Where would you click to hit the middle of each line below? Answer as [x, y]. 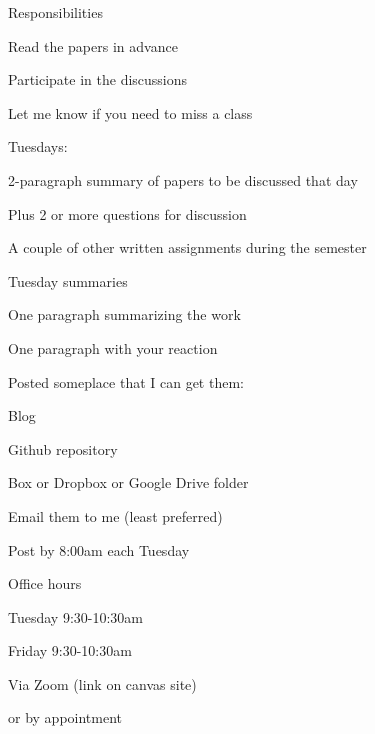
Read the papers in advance [93, 45]
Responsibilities [55, 12]
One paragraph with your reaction [113, 347]
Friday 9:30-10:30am [70, 650]
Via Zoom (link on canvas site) [102, 683]
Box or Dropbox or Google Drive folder [128, 482]
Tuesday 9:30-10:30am [76, 616]
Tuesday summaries [68, 280]
